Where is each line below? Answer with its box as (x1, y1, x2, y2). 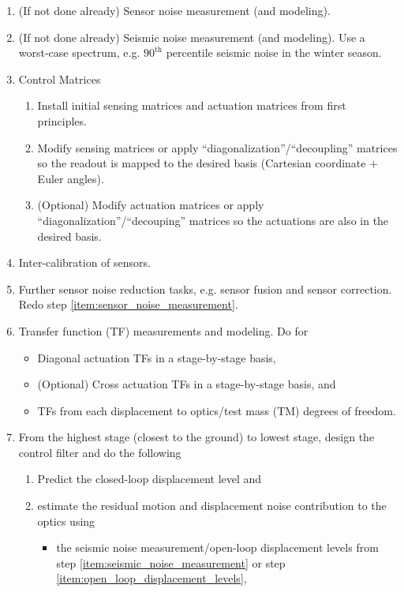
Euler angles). (37, 170, 104, 186)
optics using (37, 512, 95, 529)
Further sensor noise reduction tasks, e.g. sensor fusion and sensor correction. (18, 280, 392, 297)
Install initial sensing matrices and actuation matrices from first (37, 97, 346, 114)
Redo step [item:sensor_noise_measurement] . (18, 296, 238, 313)
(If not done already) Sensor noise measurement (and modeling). (18, 2, 331, 18)
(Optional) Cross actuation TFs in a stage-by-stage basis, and (37, 376, 336, 392)
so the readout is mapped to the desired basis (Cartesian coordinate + (37, 155, 379, 171)
